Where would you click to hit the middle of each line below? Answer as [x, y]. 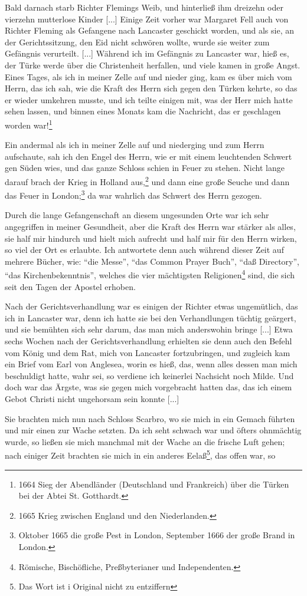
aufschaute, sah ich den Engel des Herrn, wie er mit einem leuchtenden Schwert [148, 156]
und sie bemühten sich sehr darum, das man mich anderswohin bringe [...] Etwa [149, 329]
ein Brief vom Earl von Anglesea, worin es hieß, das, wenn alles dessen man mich [151, 364]
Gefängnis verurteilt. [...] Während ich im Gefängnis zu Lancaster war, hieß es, [147, 53]
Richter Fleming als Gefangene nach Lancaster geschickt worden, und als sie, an [149, 30]
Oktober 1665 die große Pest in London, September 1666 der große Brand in [157, 535]
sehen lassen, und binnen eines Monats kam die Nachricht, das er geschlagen [143, 111]
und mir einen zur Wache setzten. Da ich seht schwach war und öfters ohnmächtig [153, 430]
